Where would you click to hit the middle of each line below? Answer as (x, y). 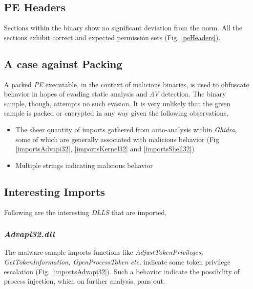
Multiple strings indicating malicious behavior (84, 165)
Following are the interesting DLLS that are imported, (85, 212)
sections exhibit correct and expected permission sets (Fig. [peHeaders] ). (112, 37)
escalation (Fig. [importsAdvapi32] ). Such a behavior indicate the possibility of (122, 271)
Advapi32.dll (29, 234)
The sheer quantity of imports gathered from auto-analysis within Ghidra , (126, 129)
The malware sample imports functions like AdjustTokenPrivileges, (104, 252)
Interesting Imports (54, 191)
